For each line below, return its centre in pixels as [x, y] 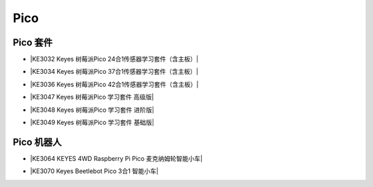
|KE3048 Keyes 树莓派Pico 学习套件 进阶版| [92, 110]
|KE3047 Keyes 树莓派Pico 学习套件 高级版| [92, 97]
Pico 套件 [33, 42]
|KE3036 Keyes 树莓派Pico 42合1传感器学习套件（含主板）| [114, 84]
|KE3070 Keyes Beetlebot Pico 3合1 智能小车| [94, 171]
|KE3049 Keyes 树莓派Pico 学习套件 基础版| [92, 122]
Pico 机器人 [37, 142]
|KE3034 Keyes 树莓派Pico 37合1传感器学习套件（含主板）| [114, 72]
